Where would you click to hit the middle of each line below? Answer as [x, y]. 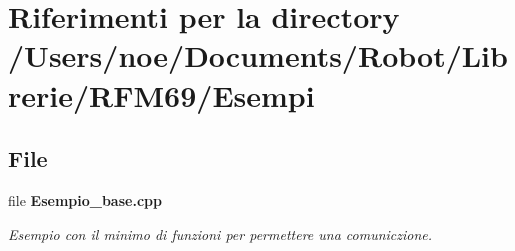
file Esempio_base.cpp [85, 199]
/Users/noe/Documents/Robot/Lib [258, 55]
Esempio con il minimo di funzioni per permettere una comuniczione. [220, 233]
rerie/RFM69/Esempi [161, 94]
